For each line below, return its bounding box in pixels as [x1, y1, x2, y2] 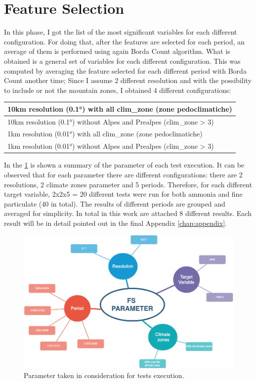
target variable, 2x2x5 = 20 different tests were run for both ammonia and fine [4, 189, 243, 199]
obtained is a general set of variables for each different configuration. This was [4, 55, 241, 66]
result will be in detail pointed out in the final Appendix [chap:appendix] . [4, 217, 227, 228]
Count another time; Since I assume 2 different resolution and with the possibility [4, 75, 252, 85]
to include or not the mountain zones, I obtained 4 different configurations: [4, 85, 231, 95]
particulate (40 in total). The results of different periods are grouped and [4, 198, 225, 209]
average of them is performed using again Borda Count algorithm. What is [4, 46, 230, 56]
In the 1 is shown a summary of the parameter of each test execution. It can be [4, 160, 245, 170]
